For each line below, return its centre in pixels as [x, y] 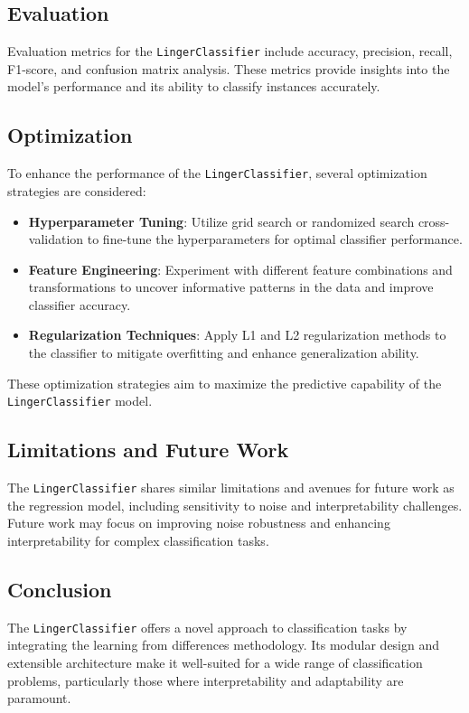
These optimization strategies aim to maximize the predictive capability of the [225, 383]
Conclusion [60, 589]
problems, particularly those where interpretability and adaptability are [206, 680]
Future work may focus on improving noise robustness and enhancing [199, 523]
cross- [434, 221]
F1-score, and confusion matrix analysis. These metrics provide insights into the [229, 68]
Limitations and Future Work [148, 450]
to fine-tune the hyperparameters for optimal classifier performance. [275, 239]
